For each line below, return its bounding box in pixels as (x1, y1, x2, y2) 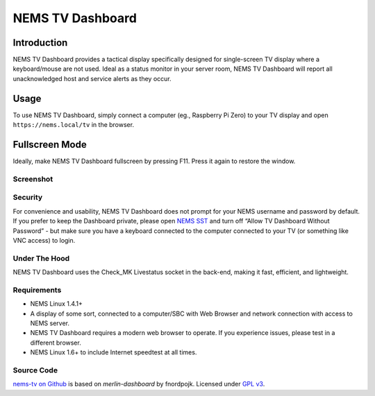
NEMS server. (30, 319, 69, 327)
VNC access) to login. (12, 236, 76, 244)
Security (12, 193, 43, 203)
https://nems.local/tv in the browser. (12, 121, 135, 129)
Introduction (12, 37, 68, 49)
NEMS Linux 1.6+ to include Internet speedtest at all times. (30, 348, 197, 356)
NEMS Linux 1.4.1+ (30, 300, 83, 308)
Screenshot (12, 174, 53, 184)
